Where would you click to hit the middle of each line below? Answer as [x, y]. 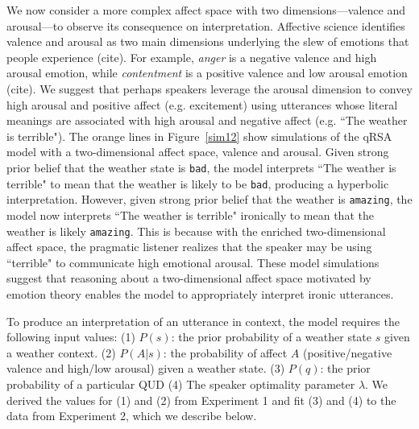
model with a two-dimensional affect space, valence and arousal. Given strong [198, 152]
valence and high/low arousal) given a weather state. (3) [146, 368]
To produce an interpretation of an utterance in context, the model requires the [203, 321]
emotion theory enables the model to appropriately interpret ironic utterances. [200, 293]
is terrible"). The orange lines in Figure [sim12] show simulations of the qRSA [199, 136]
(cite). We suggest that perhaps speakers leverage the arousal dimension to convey [209, 88]
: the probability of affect [225, 352]
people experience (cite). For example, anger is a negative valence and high [192, 57]
